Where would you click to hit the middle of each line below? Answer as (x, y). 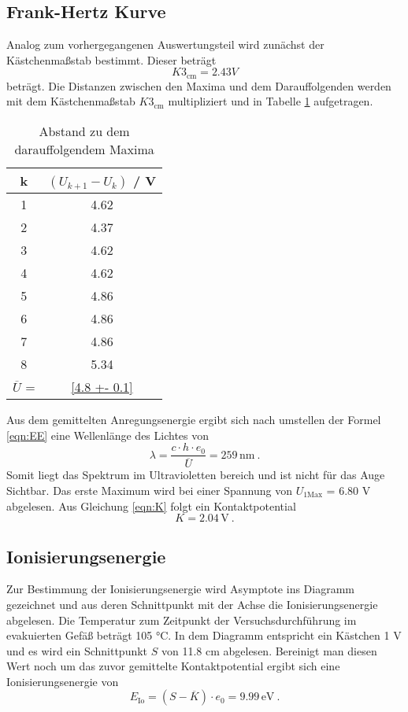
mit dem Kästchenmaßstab (71, 101)
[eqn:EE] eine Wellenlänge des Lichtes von (108, 435)
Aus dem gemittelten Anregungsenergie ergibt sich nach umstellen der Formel (194, 420)
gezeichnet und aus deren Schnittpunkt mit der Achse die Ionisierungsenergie (192, 604)
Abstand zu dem (84, 131)
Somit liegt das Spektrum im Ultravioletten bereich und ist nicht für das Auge (196, 475)
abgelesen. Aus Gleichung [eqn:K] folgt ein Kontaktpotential (151, 505)
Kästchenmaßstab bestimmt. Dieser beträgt (111, 59)
